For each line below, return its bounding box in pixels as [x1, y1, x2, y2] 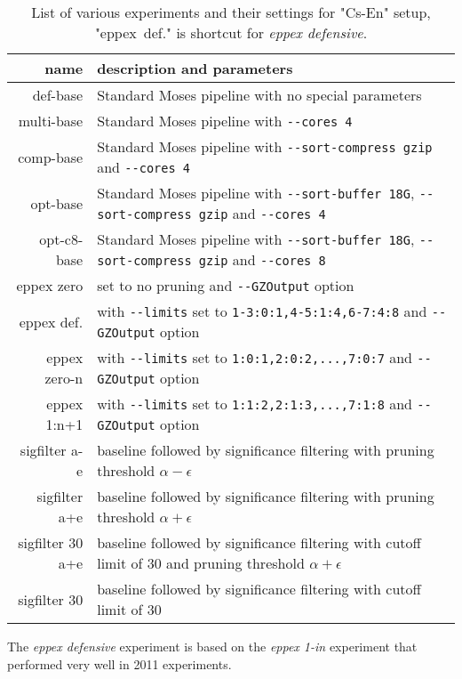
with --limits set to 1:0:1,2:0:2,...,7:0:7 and [97, 347, 412, 368]
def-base [32, 85, 84, 105]
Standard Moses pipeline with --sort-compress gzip [97, 136, 433, 157]
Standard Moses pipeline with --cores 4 [97, 110, 353, 131]
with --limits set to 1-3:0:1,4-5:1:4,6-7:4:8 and [97, 301, 427, 321]
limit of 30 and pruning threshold [97, 553, 305, 573]
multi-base [18, 110, 84, 131]
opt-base [30, 192, 84, 214]
